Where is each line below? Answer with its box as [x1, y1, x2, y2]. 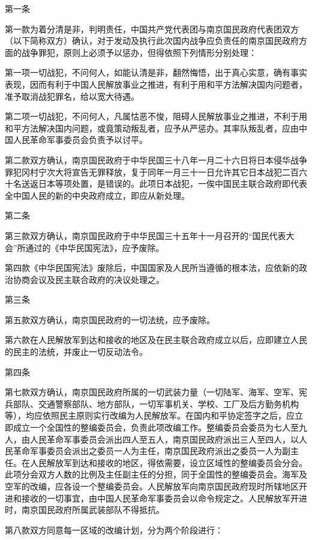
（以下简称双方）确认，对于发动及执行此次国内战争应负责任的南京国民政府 [5, 34, 299, 47]
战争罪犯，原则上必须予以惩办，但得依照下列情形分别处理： [21, 46, 257, 58]
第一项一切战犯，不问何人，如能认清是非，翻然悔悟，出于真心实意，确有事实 [5, 66, 307, 79]
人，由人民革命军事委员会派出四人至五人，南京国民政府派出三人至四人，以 [5, 432, 299, 445]
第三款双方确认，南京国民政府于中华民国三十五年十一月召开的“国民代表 [5, 229, 286, 241]
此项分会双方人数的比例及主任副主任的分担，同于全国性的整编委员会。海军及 [5, 468, 307, 481]
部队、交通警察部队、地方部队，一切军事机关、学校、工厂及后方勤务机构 [13, 397, 299, 410]
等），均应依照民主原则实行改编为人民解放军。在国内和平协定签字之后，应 [5, 409, 295, 422]
